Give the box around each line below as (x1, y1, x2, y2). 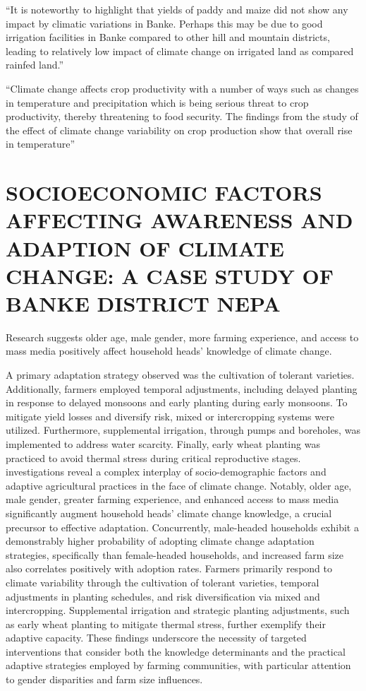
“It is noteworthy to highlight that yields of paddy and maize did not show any (6, 2, 348, 16)
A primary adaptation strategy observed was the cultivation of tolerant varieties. (6, 367, 355, 382)
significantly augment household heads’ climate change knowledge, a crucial (6, 505, 332, 520)
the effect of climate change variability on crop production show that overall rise (6, 122, 353, 137)
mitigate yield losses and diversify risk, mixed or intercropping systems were (6, 408, 334, 423)
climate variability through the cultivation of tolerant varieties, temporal (6, 574, 319, 589)
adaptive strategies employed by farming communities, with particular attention (6, 658, 351, 673)
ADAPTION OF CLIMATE (6, 233, 285, 262)
